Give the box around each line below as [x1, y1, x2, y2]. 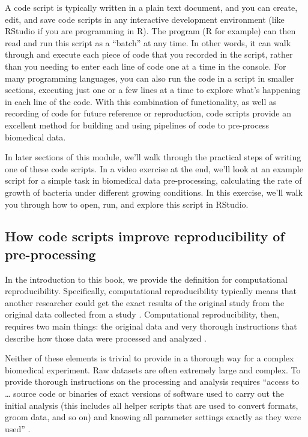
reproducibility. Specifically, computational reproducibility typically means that [5, 285, 297, 297]
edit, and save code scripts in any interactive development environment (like [5, 13, 285, 25]
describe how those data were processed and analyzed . [5, 331, 207, 344]
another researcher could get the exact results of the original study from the [5, 296, 285, 309]
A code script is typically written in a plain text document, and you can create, [5, 1, 298, 13]
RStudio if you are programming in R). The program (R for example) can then [5, 25, 296, 37]
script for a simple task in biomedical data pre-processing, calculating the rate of [5, 174, 302, 187]
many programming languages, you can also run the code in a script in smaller [5, 71, 294, 84]
